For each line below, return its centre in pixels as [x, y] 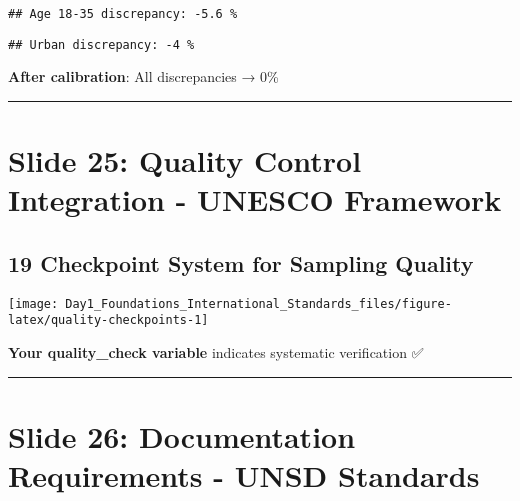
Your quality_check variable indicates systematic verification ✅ [216, 351]
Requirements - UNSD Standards [244, 474]
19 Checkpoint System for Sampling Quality [241, 262]
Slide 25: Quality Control [185, 160]
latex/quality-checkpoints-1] [108, 320]
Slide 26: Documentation [182, 435]
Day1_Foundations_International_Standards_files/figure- [258, 303]
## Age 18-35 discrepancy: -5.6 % [123, 14]
